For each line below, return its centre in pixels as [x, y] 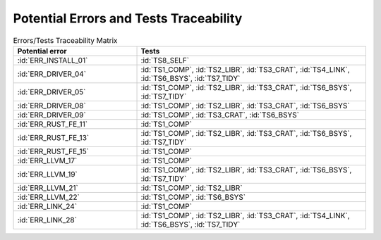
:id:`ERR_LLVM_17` [47, 160]
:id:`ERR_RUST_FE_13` [53, 137]
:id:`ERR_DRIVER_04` [52, 74]
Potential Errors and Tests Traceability [128, 18]
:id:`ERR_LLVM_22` [49, 197]
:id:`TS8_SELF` [165, 60]
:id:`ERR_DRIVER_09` [52, 115]
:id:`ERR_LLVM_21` [48, 188]
